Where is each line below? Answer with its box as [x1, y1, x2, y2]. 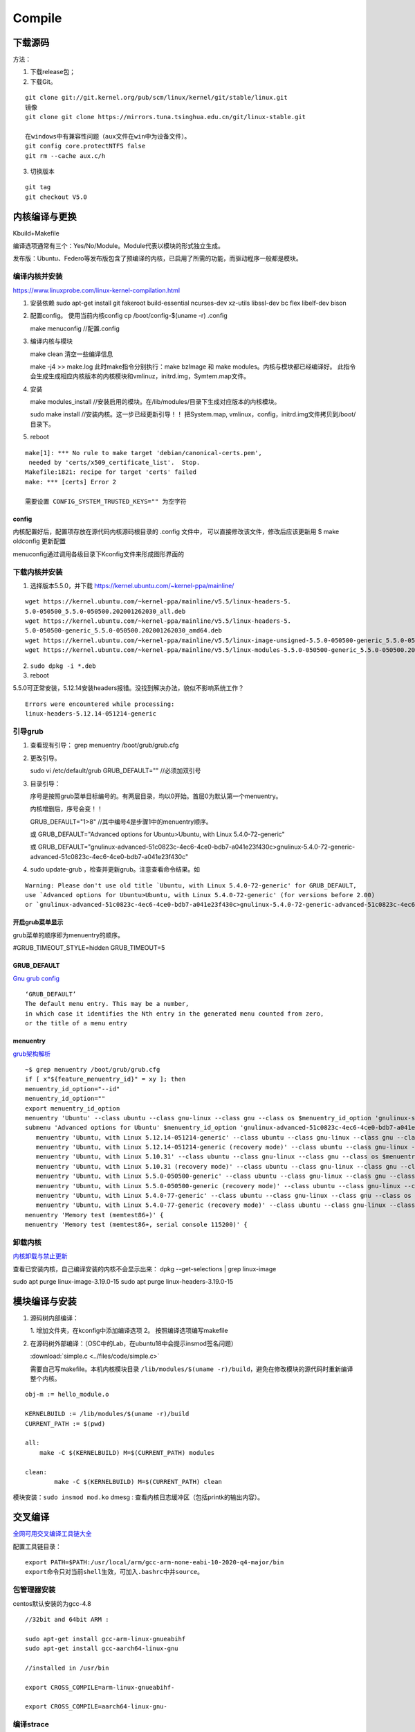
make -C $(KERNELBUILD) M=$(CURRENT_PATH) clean [54, 1478, 223, 1485]
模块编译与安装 [12, 1296, 77, 1307]
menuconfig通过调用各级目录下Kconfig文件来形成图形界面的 [12, 549, 185, 558]
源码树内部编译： [30, 1314, 79, 1323]
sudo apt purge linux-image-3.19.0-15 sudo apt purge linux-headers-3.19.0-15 [12, 1278, 234, 1286]
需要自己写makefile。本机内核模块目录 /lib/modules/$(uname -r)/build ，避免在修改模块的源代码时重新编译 [30, 1365, 353, 1373]
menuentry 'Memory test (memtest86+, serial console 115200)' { [25, 1221, 248, 1229]
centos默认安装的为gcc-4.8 [12, 1599, 91, 1607]
